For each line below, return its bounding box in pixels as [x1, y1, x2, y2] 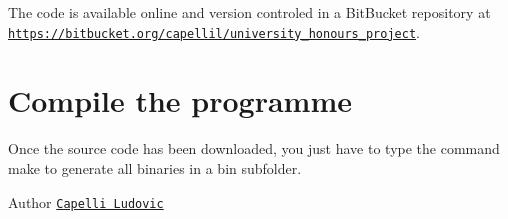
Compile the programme [8, 80, 353, 121]
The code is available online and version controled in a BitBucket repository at [8, 2, 491, 22]
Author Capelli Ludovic [8, 191, 164, 212]
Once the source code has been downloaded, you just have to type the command [8, 138, 500, 159]
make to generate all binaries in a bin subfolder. [8, 157, 302, 178]
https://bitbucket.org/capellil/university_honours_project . [8, 21, 420, 42]
